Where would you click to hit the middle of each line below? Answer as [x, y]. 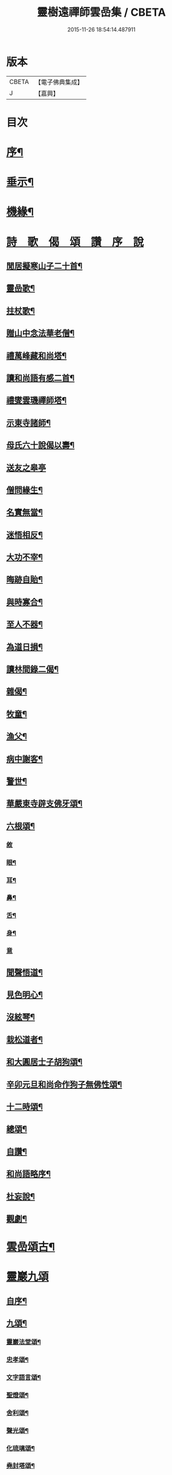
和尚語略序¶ [29, 1174]
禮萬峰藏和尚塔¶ [37, 356]
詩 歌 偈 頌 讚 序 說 [75, 242]
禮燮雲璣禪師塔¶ [37, 400]
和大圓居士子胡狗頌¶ [44, 1062]
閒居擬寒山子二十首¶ [44, 266]
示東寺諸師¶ [29, 423]
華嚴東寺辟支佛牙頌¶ [44, 804]
